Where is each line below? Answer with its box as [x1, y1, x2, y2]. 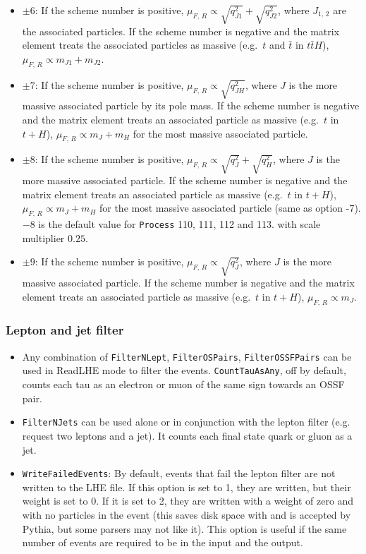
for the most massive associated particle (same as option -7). [99, 200, 361, 215]
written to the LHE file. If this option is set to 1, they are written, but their [22, 479, 351, 494]
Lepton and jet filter [6, 321, 124, 339]
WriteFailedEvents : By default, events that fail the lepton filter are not [22, 466, 336, 481]
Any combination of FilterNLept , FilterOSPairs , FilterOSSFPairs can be [22, 349, 352, 363]
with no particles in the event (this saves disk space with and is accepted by [22, 507, 351, 522]
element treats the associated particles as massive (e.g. [22, 37, 258, 52]
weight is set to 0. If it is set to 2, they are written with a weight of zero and [22, 493, 354, 508]
